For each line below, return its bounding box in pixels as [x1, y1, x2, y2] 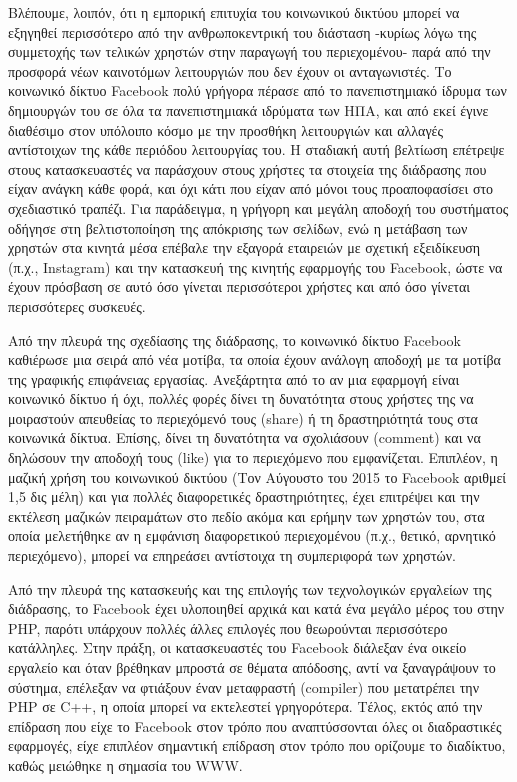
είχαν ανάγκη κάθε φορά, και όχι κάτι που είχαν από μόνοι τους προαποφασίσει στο [8, 178, 494, 199]
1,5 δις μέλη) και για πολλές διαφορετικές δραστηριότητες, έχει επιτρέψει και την [8, 486, 480, 507]
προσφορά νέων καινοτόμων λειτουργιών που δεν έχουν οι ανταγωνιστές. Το [8, 60, 452, 81]
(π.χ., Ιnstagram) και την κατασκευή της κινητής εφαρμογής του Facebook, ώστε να [8, 256, 503, 277]
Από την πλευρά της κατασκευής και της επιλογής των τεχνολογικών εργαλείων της [8, 578, 492, 599]
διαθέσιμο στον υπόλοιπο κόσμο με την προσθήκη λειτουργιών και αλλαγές [8, 119, 444, 140]
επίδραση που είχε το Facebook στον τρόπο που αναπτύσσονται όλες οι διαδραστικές [8, 715, 502, 736]
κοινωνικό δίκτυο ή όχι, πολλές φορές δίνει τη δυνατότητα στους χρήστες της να [8, 388, 474, 409]
